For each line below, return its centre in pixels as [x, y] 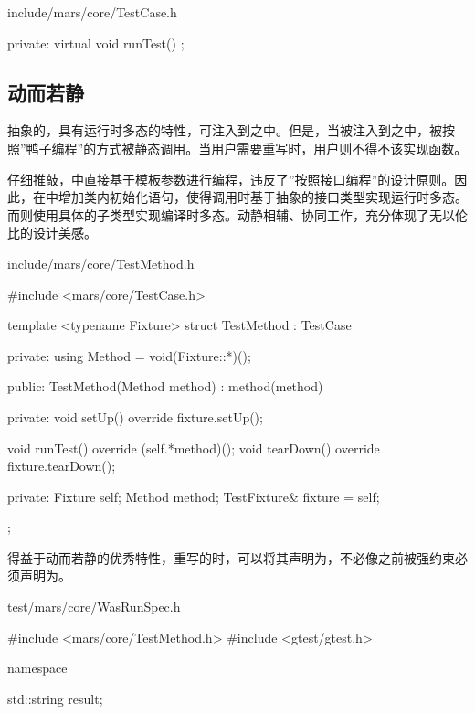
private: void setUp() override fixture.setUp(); [135, 416]
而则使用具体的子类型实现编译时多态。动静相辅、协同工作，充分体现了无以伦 [237, 214]
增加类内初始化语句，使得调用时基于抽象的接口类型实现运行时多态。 [263, 197]
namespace [37, 668]
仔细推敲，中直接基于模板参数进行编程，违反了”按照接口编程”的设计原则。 [231, 179]
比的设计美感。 [52, 233]
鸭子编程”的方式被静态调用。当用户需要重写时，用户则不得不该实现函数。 [247, 148]
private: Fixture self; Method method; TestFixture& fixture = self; [194, 496]
